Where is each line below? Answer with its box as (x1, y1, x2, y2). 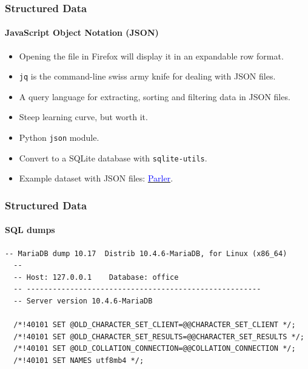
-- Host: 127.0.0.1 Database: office (13, 273, 179, 282)
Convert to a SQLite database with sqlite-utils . (19, 151, 207, 164)
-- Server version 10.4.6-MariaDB (13, 297, 153, 305)
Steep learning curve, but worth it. (19, 110, 148, 123)
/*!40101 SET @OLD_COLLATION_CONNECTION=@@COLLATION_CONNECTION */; (13, 344, 296, 353)
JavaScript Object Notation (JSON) (5, 26, 159, 39)
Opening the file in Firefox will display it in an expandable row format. (19, 49, 284, 62)
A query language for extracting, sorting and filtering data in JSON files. (19, 90, 290, 103)
